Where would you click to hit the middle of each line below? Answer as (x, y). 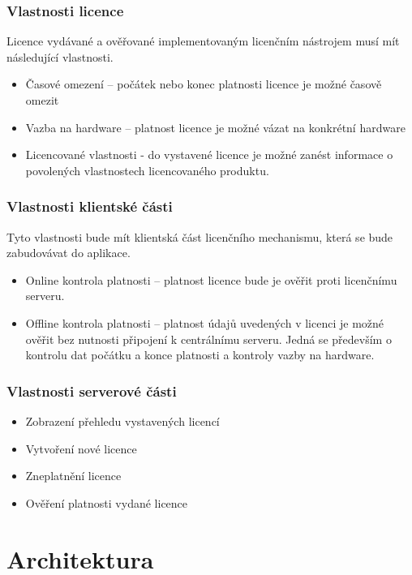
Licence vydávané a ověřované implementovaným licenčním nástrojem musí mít (203, 41)
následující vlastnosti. (60, 56)
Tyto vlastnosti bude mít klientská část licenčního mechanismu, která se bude (200, 236)
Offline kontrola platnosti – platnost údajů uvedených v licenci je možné (205, 322)
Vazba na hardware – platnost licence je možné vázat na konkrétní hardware (215, 127)
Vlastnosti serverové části (92, 390)
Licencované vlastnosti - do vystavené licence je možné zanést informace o (209, 154)
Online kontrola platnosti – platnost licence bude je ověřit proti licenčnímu (211, 279)
